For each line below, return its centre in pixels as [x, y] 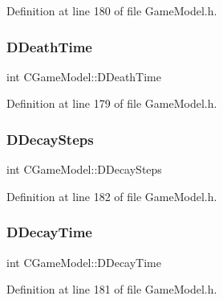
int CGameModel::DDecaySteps [84, 169]
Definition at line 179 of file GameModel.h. [112, 103]
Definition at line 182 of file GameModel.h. [112, 196]
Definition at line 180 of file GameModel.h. [112, 10]
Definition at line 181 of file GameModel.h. [112, 289]
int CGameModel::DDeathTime [84, 76]
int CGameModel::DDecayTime [84, 262]
